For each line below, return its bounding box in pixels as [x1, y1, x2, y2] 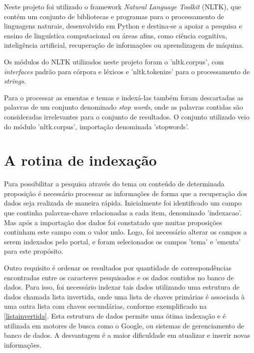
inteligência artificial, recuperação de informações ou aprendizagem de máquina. [4, 40, 244, 50]
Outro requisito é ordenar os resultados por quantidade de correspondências [4, 263, 231, 272]
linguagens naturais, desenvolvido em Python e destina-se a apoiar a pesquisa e [4, 21, 242, 31]
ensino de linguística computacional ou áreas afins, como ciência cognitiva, [4, 30, 227, 40]
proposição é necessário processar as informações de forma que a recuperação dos [4, 188, 247, 198]
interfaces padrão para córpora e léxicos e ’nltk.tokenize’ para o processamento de [4, 66, 250, 76]
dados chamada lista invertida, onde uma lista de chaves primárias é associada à [4, 291, 245, 301]
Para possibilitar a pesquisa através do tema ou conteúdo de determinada [4, 178, 225, 189]
